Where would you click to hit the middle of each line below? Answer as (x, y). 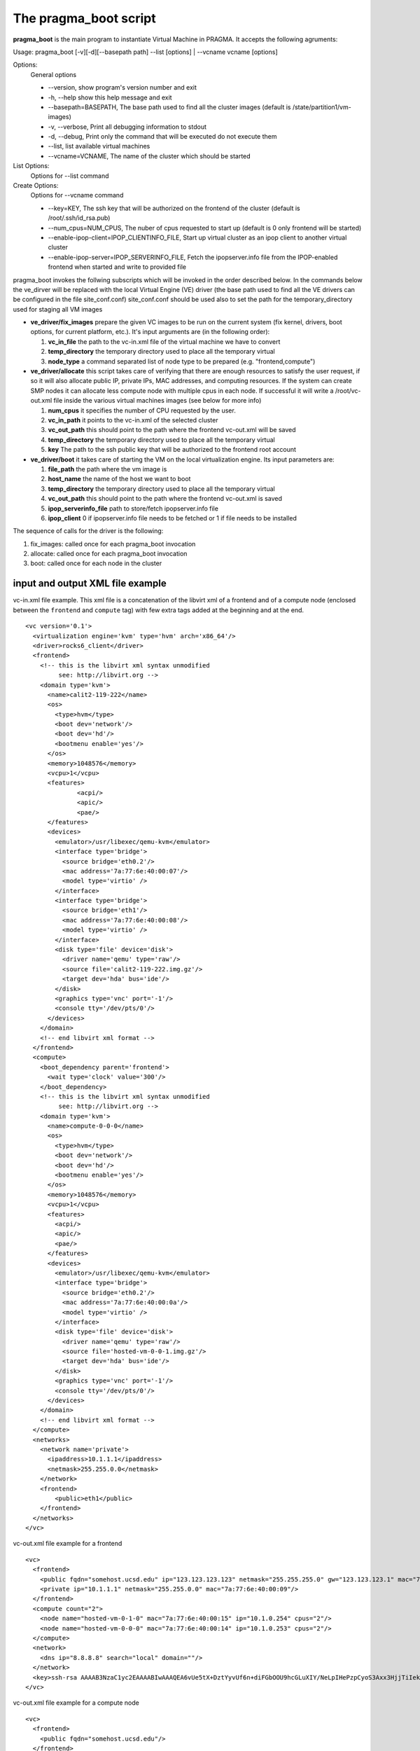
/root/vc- (348, 390)
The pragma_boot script (85, 18)
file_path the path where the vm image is (107, 469)
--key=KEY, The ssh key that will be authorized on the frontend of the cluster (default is (174, 208)
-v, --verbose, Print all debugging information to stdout (127, 127)
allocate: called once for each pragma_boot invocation (109, 554)
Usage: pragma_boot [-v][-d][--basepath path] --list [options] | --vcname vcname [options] (145, 52)
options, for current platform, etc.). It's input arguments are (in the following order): (150, 332)
